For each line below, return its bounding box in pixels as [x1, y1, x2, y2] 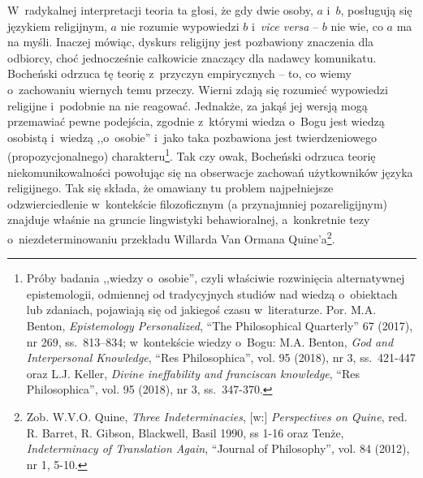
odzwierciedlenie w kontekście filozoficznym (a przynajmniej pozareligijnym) [7, 195, 388, 212]
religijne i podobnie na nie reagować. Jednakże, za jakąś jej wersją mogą [7, 97, 368, 114]
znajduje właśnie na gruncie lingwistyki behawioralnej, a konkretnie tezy [7, 211, 370, 228]
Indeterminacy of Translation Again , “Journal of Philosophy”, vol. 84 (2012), [26, 440, 410, 457]
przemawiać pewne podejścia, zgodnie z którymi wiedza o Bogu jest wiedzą [7, 113, 385, 130]
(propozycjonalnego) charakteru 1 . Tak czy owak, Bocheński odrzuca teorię [7, 145, 376, 164]
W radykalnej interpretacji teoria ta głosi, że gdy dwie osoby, [7, 2, 313, 18]
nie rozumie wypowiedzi [120, 17, 240, 34]
